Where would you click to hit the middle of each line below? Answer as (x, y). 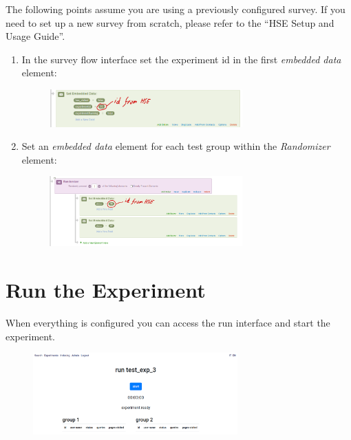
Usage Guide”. (35, 36)
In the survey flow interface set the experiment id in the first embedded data (181, 59)
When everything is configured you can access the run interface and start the (168, 323)
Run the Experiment (106, 290)
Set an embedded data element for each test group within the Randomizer (176, 146)
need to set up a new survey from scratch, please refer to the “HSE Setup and (170, 22)
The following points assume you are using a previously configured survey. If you (175, 9)
